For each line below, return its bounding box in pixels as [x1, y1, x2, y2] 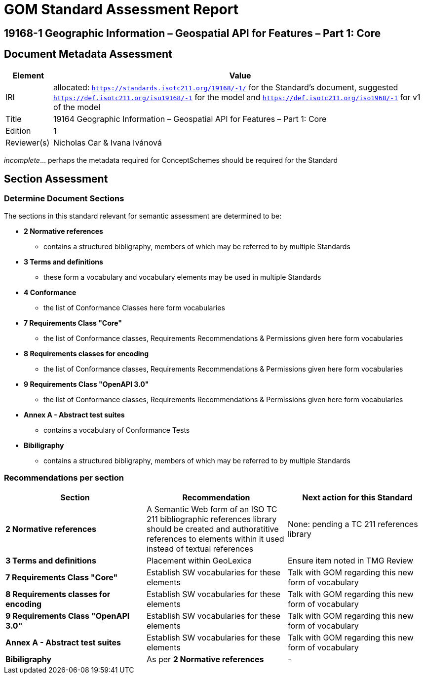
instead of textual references [146, 543, 254, 554]
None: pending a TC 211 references [287, 519, 418, 529]
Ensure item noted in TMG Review [287, 555, 414, 565]
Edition [5, 125, 31, 136]
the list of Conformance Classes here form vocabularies [43, 303, 225, 312]
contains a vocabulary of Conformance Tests [43, 425, 190, 434]
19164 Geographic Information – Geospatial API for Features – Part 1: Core [53, 113, 327, 124]
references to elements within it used [146, 533, 284, 544]
